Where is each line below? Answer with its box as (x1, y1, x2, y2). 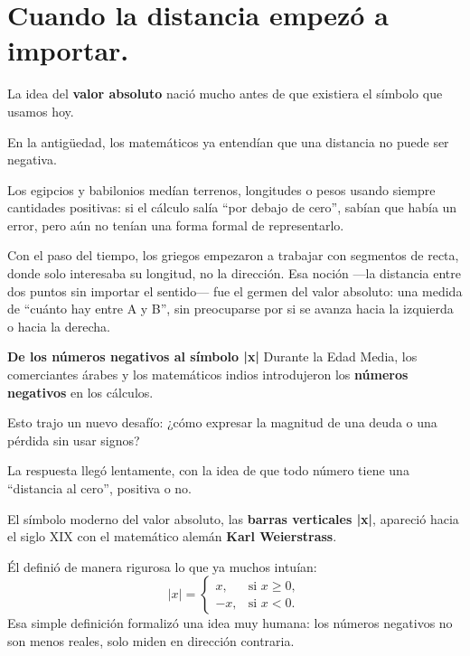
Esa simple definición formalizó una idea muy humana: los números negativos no (7, 614, 453, 633)
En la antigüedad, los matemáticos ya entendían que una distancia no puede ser (7, 132, 449, 151)
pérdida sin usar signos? (7, 430, 140, 449)
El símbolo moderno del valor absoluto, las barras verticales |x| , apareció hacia (7, 509, 459, 528)
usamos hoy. (7, 101, 74, 120)
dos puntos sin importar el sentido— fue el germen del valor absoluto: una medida (7, 281, 463, 300)
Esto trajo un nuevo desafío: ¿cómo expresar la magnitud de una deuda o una (7, 413, 437, 432)
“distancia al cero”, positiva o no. (7, 479, 192, 497)
